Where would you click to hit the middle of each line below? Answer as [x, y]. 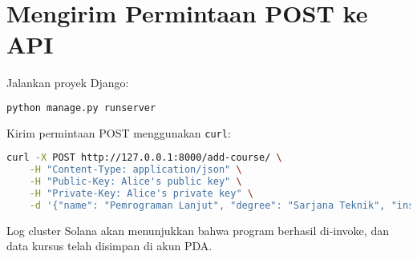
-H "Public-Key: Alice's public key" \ [136, 182]
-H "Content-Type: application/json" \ [136, 170]
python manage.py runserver [81, 108]
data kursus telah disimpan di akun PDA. [109, 246]
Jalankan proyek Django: [68, 83]
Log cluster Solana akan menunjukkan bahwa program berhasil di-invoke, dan [198, 230]
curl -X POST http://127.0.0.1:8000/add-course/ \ [144, 158]
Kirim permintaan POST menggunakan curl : [119, 132]
